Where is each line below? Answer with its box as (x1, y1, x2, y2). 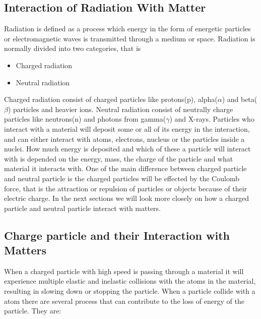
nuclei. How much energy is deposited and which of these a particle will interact (4, 143, 251, 154)
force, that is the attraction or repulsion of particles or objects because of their (4, 183, 247, 193)
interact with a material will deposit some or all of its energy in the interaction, (4, 123, 250, 134)
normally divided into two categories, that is (4, 43, 141, 54)
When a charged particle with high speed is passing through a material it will (4, 265, 244, 276)
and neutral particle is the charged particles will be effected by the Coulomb (4, 173, 239, 183)
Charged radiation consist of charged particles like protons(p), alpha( (4, 94, 218, 104)
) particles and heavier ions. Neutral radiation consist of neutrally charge (8, 103, 233, 114)
